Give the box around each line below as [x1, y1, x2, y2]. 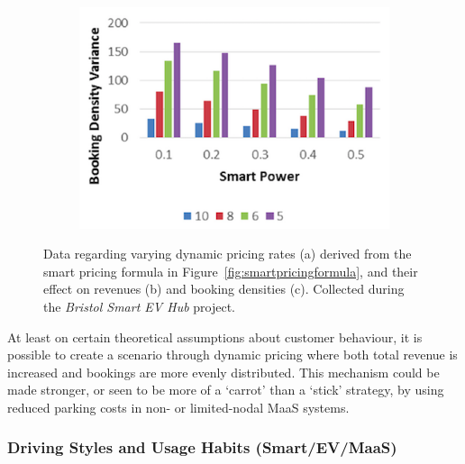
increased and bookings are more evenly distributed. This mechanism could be [7, 362, 440, 381]
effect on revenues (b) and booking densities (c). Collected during [43, 279, 405, 298]
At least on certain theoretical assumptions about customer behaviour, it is [7, 327, 423, 346]
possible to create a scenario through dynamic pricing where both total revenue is [7, 345, 458, 364]
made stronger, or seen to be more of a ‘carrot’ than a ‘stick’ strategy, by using [7, 380, 444, 399]
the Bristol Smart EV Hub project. [43, 296, 235, 315]
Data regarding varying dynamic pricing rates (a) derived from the [43, 244, 412, 263]
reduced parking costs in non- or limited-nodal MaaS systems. [7, 397, 350, 416]
